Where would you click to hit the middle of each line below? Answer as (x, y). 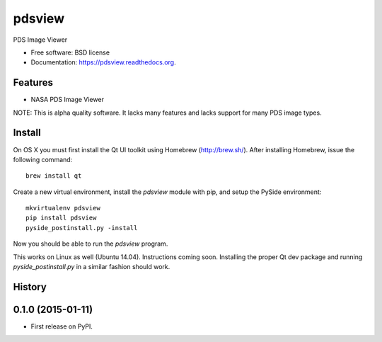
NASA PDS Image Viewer (67, 100)
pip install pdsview (61, 218)
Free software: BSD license (70, 52)
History (30, 287)
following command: (43, 159)
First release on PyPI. (62, 326)
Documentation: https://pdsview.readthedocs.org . (103, 62)
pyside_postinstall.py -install (82, 228)
